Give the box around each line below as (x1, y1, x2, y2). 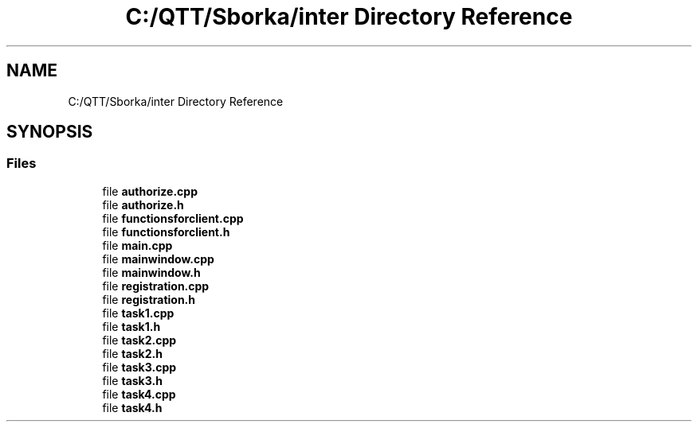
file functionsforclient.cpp (102, 211, 244, 225)
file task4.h (102, 400, 163, 414)
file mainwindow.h (102, 265, 201, 279)
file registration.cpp (102, 278, 210, 293)
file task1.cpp (102, 305, 174, 320)
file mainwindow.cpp (102, 251, 214, 266)
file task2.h (102, 346, 163, 360)
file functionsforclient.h (102, 224, 230, 239)
